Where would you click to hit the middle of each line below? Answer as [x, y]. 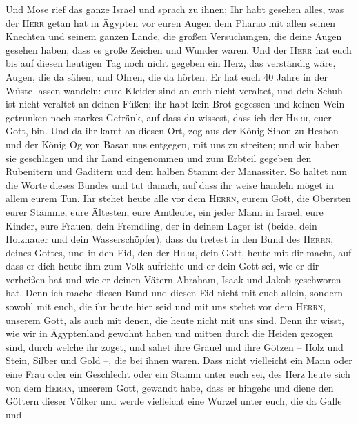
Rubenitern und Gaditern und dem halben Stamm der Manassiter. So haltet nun [176, 171]
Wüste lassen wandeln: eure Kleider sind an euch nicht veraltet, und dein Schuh [174, 90]
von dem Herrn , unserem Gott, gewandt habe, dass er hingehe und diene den [170, 387]
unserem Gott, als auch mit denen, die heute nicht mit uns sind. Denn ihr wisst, [175, 320]
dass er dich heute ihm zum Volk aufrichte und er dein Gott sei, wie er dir [162, 266]
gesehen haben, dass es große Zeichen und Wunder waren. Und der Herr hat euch [179, 49]
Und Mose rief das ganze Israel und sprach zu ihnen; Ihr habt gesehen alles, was [175, 9]
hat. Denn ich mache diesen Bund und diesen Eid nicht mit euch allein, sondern [174, 293]
